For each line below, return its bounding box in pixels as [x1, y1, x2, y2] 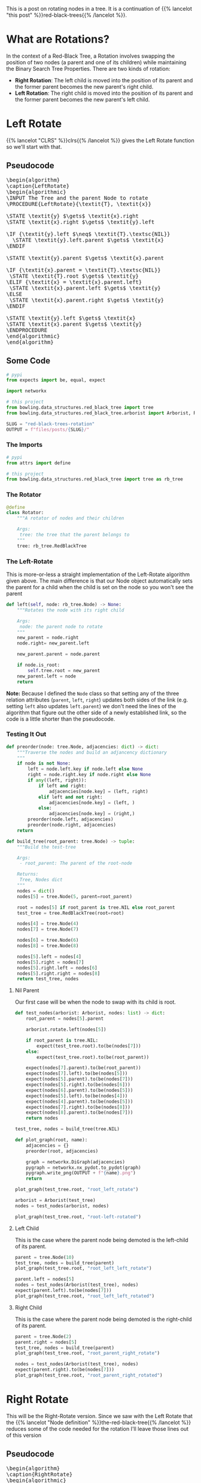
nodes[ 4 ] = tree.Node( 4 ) [17, 921, 79, 927]
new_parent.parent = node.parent [17, 651, 100, 657]
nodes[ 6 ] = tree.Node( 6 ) [17, 937, 79, 944]
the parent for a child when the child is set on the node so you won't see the [6, 584, 194, 591]
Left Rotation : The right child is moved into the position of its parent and [14, 89, 193, 97]
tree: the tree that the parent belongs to [19, 532, 130, 538]
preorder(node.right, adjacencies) [28, 822, 117, 828]
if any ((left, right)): [28, 777, 87, 783]
